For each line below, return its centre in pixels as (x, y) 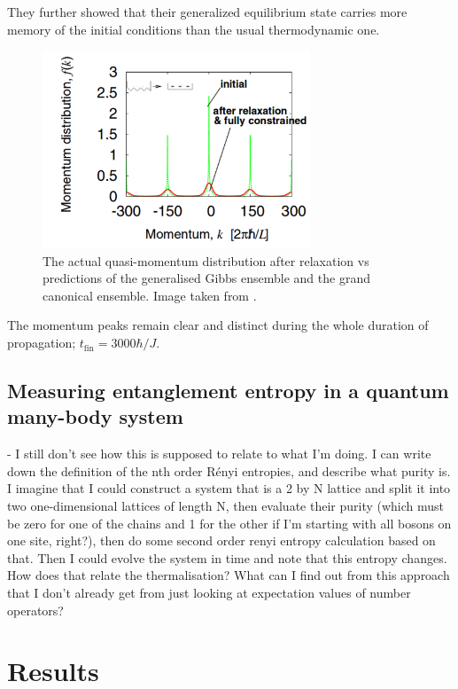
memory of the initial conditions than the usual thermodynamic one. (194, 29)
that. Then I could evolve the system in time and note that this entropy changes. (227, 557)
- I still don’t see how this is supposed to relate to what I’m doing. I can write (219, 454)
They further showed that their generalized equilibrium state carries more (207, 12)
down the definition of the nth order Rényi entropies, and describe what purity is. (229, 470)
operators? (35, 610)
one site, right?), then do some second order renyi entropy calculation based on (221, 540)
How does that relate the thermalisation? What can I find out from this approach (229, 575)
